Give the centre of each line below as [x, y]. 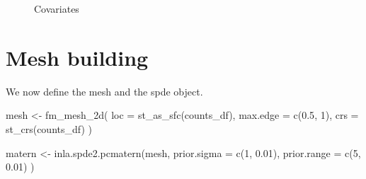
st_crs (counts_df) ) [49, 128]
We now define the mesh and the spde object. [104, 91]
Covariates [57, 8]
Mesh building [77, 57]
